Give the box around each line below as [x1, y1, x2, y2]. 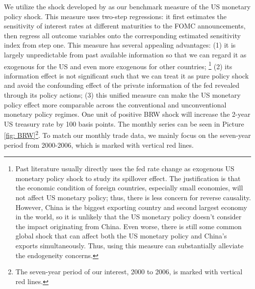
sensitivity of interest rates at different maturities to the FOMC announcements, [4, 21, 246, 31]
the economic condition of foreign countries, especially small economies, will [15, 183, 243, 193]
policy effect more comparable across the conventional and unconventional [4, 99, 227, 109]
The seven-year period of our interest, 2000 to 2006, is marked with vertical [15, 266, 243, 277]
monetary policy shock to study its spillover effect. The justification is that [15, 173, 241, 183]
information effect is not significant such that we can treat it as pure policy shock [4, 70, 249, 80]
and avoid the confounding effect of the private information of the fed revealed [4, 80, 240, 90]
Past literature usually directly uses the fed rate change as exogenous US [15, 163, 234, 174]
